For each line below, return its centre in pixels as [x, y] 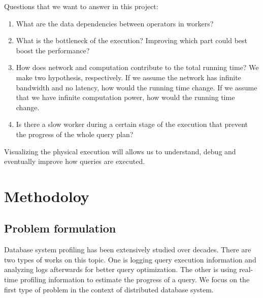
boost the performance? [53, 50]
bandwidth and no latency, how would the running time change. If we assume [137, 87]
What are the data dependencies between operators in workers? [115, 23]
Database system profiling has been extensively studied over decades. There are [128, 250]
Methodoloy [47, 196]
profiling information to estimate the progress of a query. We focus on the [135, 279]
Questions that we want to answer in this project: [81, 6]
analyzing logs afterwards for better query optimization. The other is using [121, 269]
